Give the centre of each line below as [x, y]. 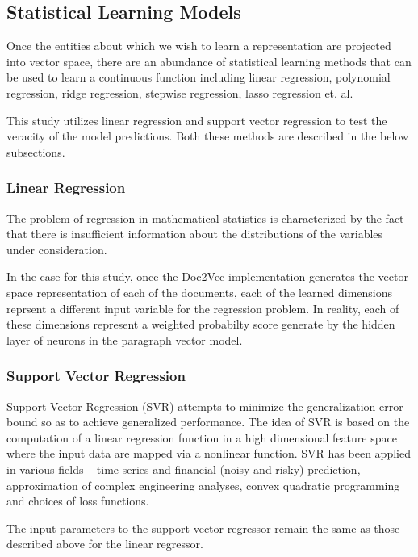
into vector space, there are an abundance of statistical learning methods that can [209, 61]
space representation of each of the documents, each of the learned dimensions [200, 292]
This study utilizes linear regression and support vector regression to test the [197, 120]
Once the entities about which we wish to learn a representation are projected [199, 46]
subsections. [36, 151]
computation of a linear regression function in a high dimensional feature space [202, 437]
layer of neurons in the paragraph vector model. [125, 339]
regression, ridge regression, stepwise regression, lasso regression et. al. [180, 92]
